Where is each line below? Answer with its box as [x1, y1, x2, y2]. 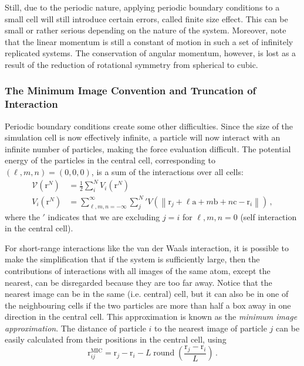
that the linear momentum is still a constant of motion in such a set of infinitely [5, 35, 293, 47]
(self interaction [240, 210, 297, 223]
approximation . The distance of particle [5, 321, 146, 334]
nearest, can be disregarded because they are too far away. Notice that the [5, 276, 272, 288]
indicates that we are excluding [48, 210, 160, 223]
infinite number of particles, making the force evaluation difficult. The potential [5, 142, 291, 155]
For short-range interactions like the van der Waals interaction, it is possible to [5, 241, 289, 254]
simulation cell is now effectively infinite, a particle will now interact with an [5, 131, 281, 143]
